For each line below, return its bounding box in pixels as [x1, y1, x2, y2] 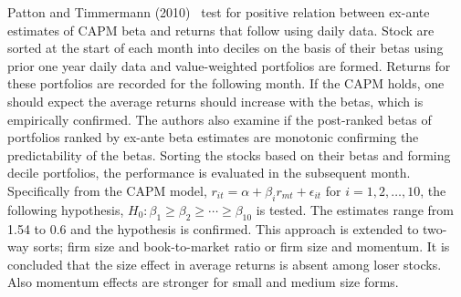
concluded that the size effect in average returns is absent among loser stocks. [7, 254, 442, 273]
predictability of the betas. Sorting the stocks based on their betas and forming [7, 145, 451, 164]
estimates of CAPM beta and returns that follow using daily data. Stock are [7, 20, 435, 39]
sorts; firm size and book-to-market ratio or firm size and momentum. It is [33, 237, 450, 256]
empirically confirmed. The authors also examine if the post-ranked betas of [7, 109, 432, 128]
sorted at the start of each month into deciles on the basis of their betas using [7, 38, 444, 57]
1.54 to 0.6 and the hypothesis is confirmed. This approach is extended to [7, 219, 419, 238]
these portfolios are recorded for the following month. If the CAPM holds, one [7, 74, 445, 93]
